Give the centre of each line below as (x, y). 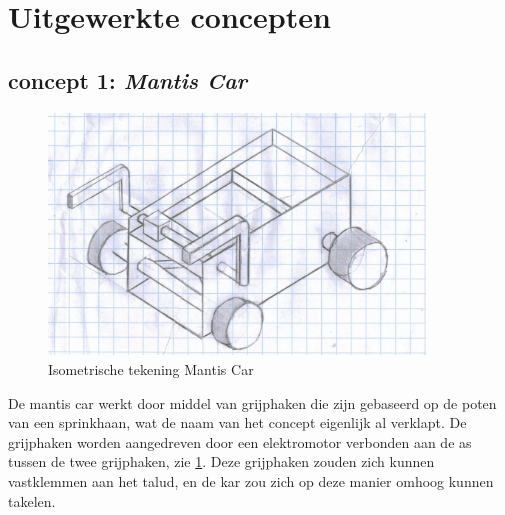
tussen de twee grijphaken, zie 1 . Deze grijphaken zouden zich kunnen (221, 461)
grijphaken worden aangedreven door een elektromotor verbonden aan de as (240, 441)
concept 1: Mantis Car (128, 79)
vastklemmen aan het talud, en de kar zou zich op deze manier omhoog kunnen (251, 480)
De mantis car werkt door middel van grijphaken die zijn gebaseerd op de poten (252, 402)
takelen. (32, 500)
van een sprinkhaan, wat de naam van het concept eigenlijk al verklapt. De (237, 422)
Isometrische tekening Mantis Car (151, 369)
